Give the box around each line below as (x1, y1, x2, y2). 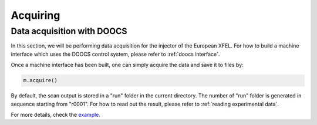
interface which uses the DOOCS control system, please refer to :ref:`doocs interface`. (11, 50, 220, 58)
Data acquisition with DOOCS (11, 26, 127, 36)
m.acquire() (23, 77, 58, 84)
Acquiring (11, 9, 60, 22)
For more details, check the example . (11, 111, 101, 118)
